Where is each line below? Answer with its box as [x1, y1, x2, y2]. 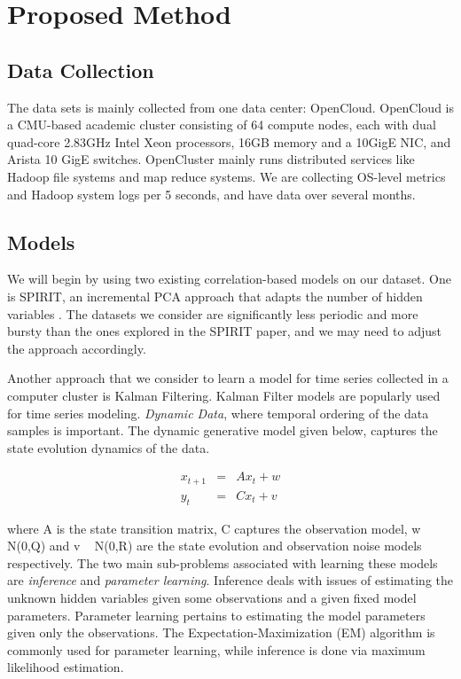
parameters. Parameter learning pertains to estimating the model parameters [7, 605, 426, 624]
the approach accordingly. [7, 339, 146, 357]
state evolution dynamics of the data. [7, 438, 210, 457]
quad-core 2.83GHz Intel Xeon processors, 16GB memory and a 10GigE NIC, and [7, 132, 451, 151]
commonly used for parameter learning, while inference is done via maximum [7, 640, 426, 659]
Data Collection [7, 56, 154, 83]
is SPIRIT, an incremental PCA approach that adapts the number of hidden [7, 286, 423, 305]
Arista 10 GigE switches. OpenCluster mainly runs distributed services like [7, 150, 415, 168]
